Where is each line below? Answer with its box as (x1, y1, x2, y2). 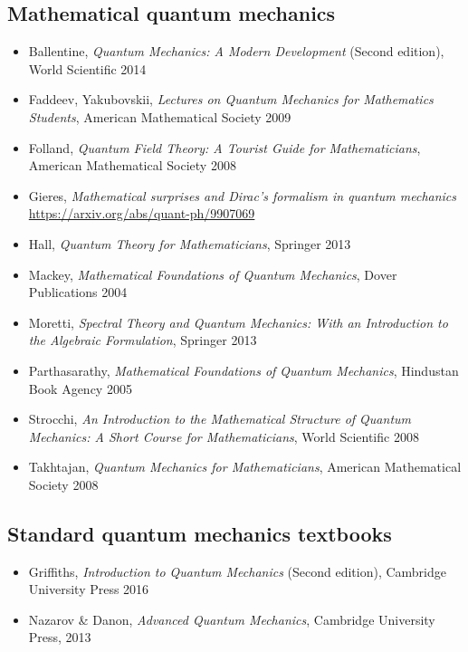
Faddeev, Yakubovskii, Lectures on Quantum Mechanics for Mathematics (28, 90, 434, 109)
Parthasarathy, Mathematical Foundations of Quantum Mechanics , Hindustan (28, 360, 459, 379)
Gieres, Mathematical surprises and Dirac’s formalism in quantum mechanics (28, 186, 457, 205)
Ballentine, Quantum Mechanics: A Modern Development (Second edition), (28, 42, 444, 61)
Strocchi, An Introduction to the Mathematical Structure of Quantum (28, 409, 412, 428)
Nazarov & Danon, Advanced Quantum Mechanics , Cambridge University (28, 609, 435, 628)
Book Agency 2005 (28, 379, 132, 398)
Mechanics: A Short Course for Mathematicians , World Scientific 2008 (28, 427, 419, 446)
